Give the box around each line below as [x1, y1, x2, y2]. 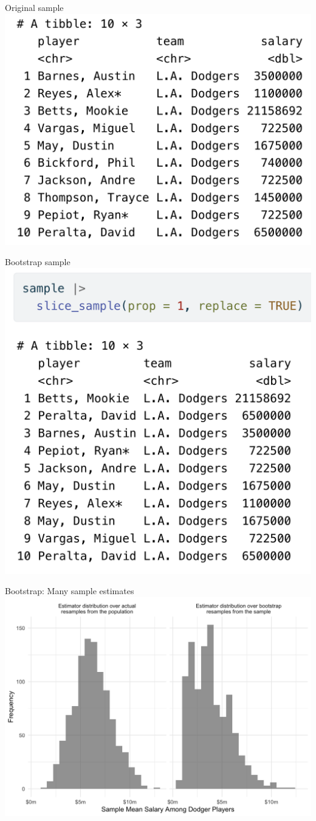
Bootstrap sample [5, 255, 70, 268]
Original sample [5, 1, 64, 13]
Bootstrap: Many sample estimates [5, 584, 134, 597]
